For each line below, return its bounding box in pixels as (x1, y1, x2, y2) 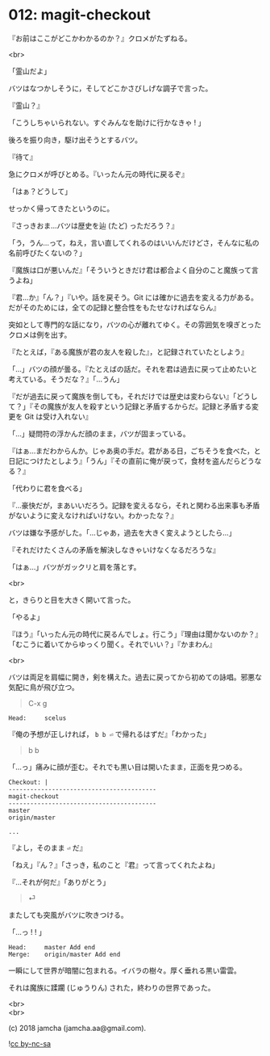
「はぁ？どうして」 (8, 186, 73, 196)
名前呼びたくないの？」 (8, 248, 86, 258)
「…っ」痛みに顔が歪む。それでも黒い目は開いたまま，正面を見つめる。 (8, 762, 247, 772)
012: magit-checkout (8, 6, 152, 24)
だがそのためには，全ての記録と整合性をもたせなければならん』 (8, 302, 220, 312)
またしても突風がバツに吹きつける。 (8, 910, 128, 919)
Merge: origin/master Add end (8, 950, 121, 958)
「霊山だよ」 (8, 66, 51, 76)
